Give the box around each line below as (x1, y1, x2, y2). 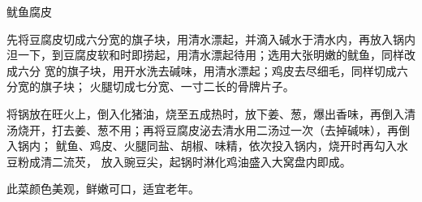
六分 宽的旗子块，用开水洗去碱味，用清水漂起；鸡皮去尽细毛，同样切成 (17, 62, 397, 79)
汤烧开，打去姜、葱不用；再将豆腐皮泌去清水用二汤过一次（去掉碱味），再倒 (6, 121, 410, 138)
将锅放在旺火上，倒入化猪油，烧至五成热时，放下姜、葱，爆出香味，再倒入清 (6, 105, 416, 122)
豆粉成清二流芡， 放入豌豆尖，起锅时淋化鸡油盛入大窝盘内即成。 (6, 153, 351, 170)
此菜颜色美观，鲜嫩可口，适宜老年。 (6, 180, 200, 197)
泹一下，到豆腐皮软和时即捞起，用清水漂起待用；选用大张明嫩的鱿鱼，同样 (6, 46, 404, 63)
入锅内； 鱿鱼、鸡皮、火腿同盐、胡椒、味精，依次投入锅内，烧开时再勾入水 (6, 137, 408, 154)
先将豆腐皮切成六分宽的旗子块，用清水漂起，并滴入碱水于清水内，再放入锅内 (6, 30, 416, 47)
